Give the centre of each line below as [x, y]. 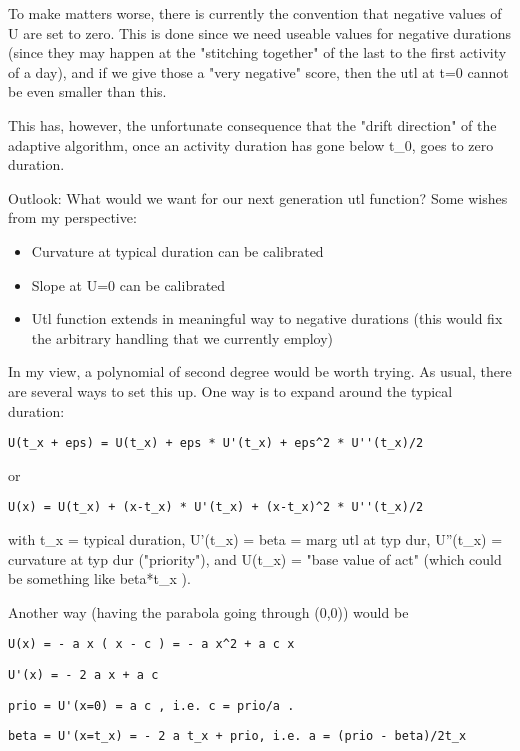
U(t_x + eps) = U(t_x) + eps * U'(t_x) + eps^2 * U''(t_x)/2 [216, 443]
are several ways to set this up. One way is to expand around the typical [230, 390]
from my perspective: [72, 217]
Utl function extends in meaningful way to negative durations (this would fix [267, 318]
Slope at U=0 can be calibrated [128, 284]
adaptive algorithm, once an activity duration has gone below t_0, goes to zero [251, 144]
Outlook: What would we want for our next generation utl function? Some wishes [258, 197]
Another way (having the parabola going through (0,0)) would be [208, 611]
